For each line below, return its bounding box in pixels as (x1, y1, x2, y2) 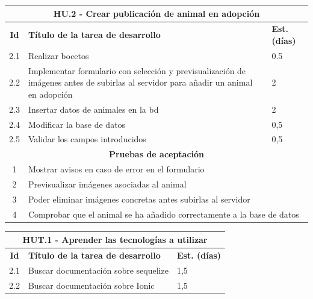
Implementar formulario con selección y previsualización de (28, 64, 246, 77)
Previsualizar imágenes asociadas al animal (28, 177, 187, 190)
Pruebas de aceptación (108, 148, 205, 160)
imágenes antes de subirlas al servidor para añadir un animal (28, 76, 253, 89)
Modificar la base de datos (28, 118, 126, 130)
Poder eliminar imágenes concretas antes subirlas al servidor (28, 192, 250, 205)
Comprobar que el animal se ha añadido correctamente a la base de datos (28, 207, 299, 220)
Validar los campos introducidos (28, 133, 146, 145)
